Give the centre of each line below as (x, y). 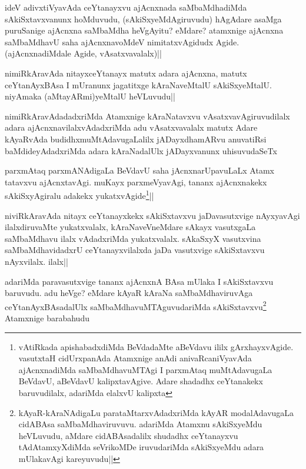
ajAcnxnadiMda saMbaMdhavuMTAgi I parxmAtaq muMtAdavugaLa (145, 369)
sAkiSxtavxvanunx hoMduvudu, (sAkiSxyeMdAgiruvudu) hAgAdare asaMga (143, 19)
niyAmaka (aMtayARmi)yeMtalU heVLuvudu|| (90, 96)
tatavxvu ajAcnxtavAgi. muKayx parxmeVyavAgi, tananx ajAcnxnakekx (136, 182)
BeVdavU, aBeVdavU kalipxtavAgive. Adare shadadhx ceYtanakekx (141, 381)
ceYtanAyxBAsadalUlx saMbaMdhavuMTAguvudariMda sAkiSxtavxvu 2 (136, 305)
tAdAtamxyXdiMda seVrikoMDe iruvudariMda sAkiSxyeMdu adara (141, 447)
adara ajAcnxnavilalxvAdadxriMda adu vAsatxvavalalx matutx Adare (131, 127)
